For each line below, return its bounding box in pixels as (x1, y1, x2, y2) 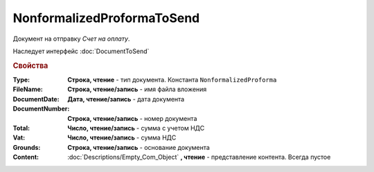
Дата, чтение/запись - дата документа (67, 95, 185, 103)
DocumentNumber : (12, 104, 70, 113)
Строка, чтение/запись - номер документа (67, 114, 197, 122)
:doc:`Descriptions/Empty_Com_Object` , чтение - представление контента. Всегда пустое (67, 153, 331, 162)
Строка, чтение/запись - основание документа (67, 143, 211, 151)
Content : (12, 153, 39, 162)
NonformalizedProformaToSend (12, 10, 200, 26)
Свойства (12, 61, 48, 70)
